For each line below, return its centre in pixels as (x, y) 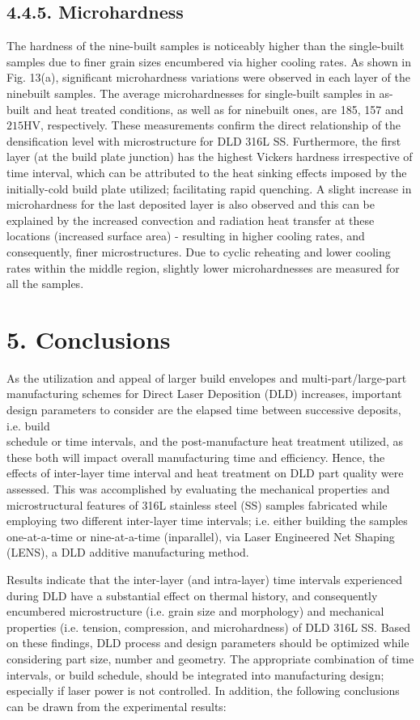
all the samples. (45, 284)
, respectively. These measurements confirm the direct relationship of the (221, 125)
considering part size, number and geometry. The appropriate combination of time (210, 658)
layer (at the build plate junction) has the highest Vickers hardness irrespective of (210, 157)
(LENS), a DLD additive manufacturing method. (128, 552)
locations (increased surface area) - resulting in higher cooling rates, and (186, 236)
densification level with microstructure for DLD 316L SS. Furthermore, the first (204, 140)
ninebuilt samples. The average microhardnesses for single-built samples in (191, 93)
